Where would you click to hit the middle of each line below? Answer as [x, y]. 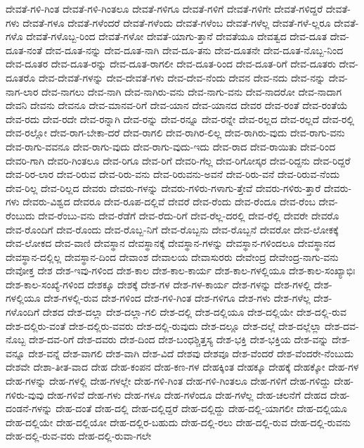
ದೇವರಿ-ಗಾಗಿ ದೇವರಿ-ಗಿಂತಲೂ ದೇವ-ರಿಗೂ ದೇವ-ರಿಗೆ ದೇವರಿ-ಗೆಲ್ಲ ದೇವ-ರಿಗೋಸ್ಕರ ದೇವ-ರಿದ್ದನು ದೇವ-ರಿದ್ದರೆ [178, 160]
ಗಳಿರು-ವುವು [25, 394]
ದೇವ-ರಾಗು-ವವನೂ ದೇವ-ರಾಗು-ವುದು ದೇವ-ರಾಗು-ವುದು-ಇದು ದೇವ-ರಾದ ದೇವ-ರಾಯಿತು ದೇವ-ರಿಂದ [171, 146]
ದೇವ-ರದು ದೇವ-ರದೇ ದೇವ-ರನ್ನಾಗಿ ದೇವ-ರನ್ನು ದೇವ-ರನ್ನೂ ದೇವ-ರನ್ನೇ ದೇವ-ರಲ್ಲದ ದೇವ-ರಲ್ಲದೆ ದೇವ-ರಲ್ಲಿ [180, 119]
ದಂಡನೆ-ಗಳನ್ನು [29, 408]
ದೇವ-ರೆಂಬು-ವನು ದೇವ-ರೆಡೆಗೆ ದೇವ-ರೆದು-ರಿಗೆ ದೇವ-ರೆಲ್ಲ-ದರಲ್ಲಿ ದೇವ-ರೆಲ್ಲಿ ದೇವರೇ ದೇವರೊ [189, 215]
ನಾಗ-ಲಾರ [22, 91]
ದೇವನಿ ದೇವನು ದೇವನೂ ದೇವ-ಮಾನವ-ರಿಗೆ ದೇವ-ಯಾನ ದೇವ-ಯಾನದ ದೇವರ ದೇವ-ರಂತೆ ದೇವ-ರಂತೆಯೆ [177, 105]
